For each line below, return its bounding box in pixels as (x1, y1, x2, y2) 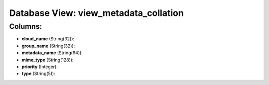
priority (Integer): (21, 64, 58, 70)
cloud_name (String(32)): (21, 36, 75, 42)
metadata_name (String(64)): (21, 50, 83, 56)
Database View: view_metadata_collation (9, 7, 184, 18)
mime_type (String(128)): (21, 57, 74, 63)
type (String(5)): (21, 71, 55, 77)
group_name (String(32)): (21, 43, 75, 49)
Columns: (9, 22, 42, 31)
